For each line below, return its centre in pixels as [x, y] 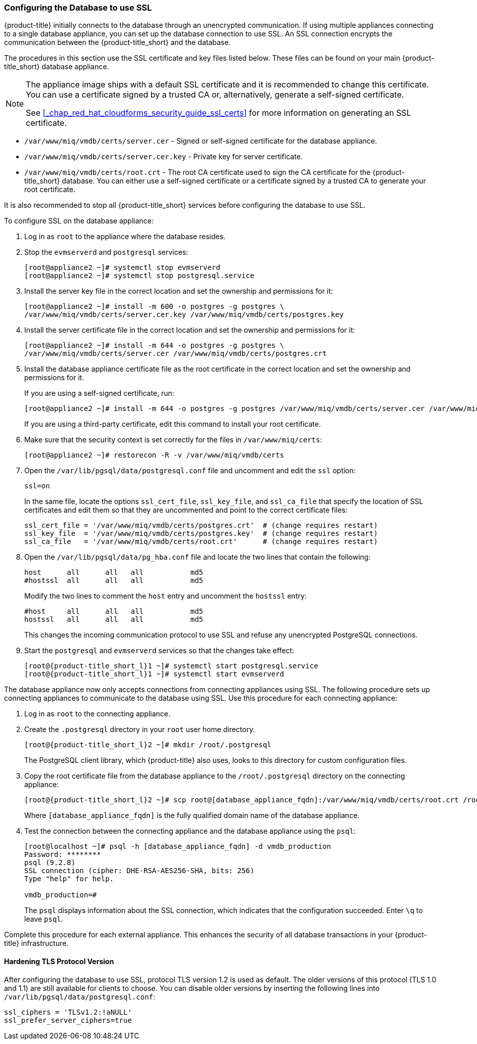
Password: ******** [63, 855]
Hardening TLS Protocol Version [59, 961]
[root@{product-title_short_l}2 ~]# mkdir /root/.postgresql [148, 745]
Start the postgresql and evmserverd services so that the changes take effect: [159, 651]
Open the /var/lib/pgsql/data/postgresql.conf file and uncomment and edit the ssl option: [190, 471]
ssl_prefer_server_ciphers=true [68, 1020]
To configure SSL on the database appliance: [79, 221]
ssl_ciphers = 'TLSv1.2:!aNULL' [68, 1012]
